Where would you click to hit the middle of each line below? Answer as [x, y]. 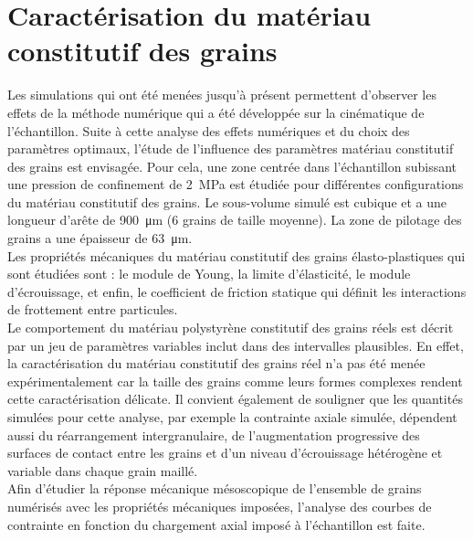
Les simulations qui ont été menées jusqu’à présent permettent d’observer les [222, 95]
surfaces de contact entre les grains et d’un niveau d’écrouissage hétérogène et [225, 453]
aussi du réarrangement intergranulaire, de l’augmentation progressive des [214, 434]
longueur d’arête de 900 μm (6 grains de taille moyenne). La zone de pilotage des [235, 220]
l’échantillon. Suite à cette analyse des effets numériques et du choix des [209, 130]
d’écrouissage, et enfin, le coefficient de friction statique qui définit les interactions [237, 291]
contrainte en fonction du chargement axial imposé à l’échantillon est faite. [216, 524]
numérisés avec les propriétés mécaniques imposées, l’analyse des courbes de [220, 506]
